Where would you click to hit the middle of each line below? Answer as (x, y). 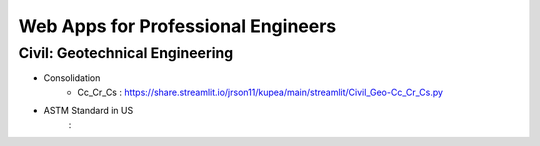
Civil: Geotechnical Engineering (126, 53)
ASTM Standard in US (88, 111)
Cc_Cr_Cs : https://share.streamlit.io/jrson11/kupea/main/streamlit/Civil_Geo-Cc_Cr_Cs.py (260, 92)
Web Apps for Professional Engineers (177, 26)
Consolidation (72, 78)
